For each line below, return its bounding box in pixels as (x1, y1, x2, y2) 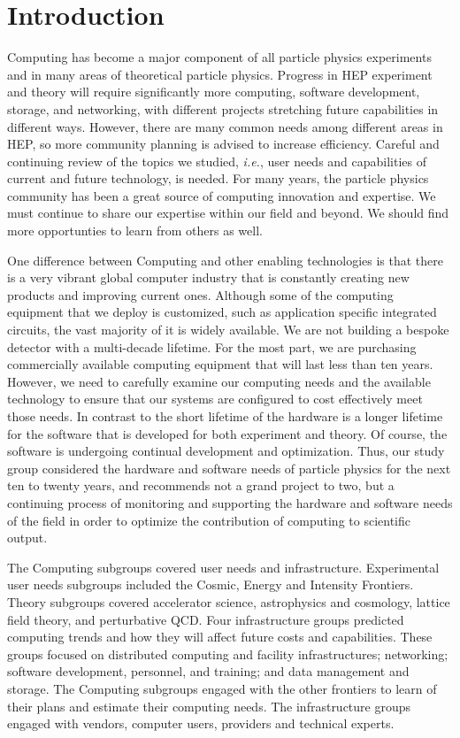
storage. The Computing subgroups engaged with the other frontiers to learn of (7, 679, 437, 697)
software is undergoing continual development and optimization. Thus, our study (7, 442, 445, 460)
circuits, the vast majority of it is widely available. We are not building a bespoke (7, 320, 449, 339)
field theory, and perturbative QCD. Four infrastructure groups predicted (7, 610, 404, 628)
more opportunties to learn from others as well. (7, 221, 263, 240)
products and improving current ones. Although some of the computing (7, 285, 394, 304)
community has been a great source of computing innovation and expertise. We (7, 186, 436, 204)
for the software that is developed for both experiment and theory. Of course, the (7, 424, 448, 442)
